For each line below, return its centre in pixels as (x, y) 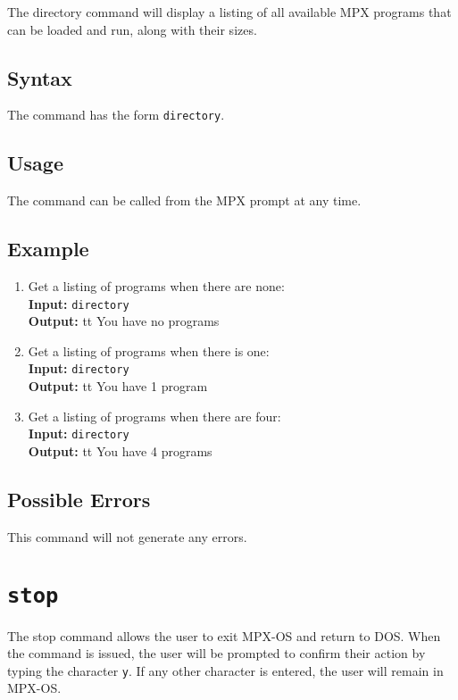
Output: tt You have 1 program (118, 386)
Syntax (40, 77)
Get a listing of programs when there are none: (156, 286)
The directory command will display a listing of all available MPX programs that (229, 12)
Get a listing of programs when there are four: (154, 416)
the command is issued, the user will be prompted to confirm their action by (217, 653)
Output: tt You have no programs (124, 321)
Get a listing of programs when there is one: (149, 350)
